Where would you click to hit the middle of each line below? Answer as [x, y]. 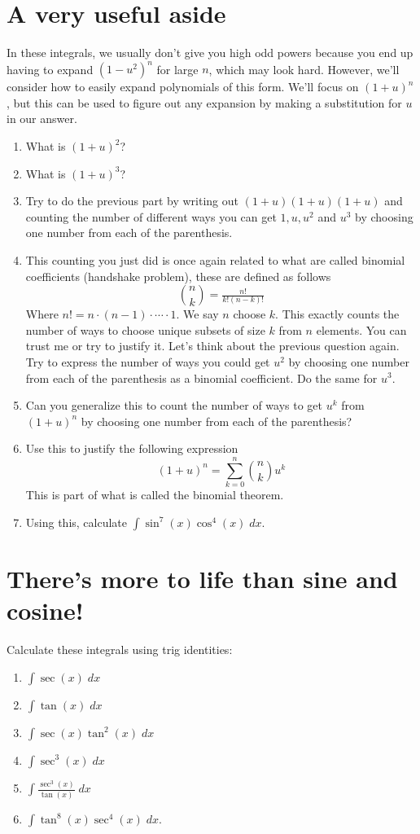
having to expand [50, 69]
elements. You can [361, 329]
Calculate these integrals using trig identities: [120, 649]
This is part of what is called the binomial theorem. [155, 495]
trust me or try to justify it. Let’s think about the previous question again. [212, 346]
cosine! [45, 610]
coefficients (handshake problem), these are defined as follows [178, 276]
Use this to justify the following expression [132, 448]
